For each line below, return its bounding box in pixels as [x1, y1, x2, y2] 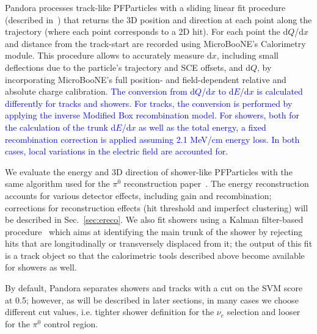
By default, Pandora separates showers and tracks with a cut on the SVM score [5, 281, 303, 294]
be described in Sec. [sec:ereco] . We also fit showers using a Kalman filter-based [5, 213, 304, 226]
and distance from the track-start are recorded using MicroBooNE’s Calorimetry [5, 37, 306, 49]
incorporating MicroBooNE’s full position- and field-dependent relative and [5, 73, 286, 85]
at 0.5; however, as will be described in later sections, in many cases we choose [5, 293, 299, 306]
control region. [43, 317, 98, 330]
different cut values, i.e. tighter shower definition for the [5, 305, 214, 318]
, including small [216, 49, 279, 62]
